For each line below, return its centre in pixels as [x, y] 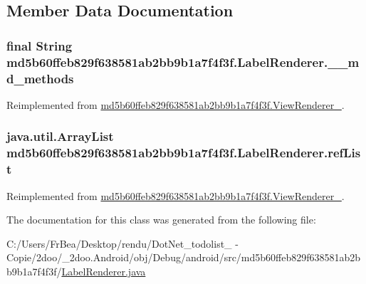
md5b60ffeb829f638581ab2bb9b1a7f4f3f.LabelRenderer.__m [183, 62]
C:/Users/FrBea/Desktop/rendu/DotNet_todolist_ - [122, 243]
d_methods [40, 78]
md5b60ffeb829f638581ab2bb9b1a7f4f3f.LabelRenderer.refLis [184, 153]
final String [40, 45]
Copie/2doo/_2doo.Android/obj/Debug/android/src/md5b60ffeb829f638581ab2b [184, 257]
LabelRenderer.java [104, 271]
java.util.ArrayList [60, 136]
